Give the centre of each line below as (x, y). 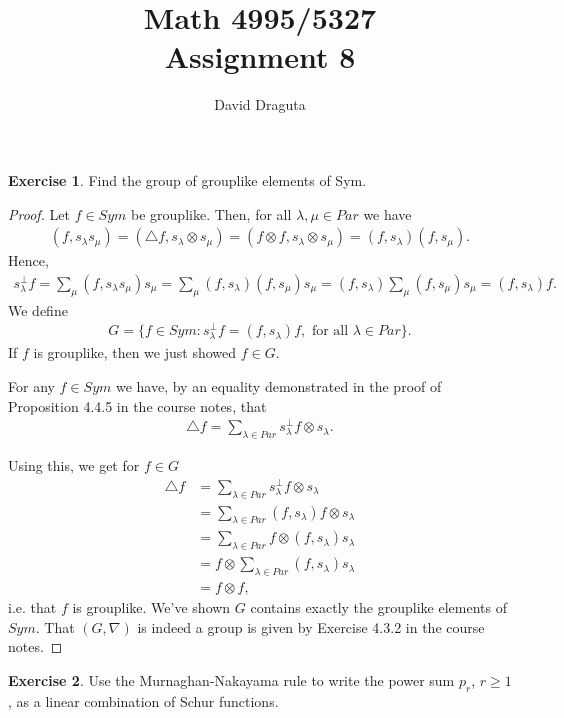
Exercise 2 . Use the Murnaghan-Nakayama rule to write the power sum (231, 679)
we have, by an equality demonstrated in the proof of (278, 386)
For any (31, 386)
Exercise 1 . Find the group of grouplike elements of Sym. (187, 179)
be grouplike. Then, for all (211, 213)
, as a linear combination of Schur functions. (143, 700)
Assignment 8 (260, 56)
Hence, (28, 260)
